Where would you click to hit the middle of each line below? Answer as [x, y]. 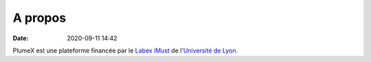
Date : [21, 38]
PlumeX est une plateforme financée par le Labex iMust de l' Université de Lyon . [125, 50]
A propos [40, 18]
